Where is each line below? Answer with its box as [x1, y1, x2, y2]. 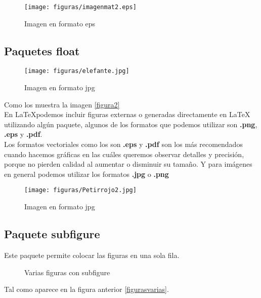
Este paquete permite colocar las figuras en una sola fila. [4, 249, 180, 260]
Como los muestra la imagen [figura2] [4, 99, 120, 109]
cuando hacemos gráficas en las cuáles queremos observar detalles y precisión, [4, 148, 244, 159]
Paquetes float [4, 43, 80, 58]
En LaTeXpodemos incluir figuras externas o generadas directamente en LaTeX [4, 109, 250, 120]
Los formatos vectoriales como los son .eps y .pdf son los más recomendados [4, 139, 243, 150]
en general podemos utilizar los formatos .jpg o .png [4, 168, 169, 179]
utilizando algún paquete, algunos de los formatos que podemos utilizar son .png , [4, 119, 257, 129]
